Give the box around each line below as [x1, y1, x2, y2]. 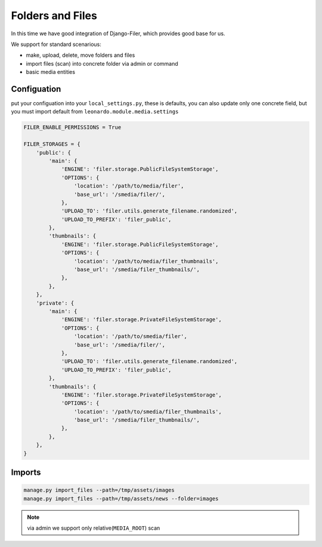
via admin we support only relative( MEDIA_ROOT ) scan [27, 524, 160, 531]
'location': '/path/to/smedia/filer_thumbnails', [73, 408, 222, 415]
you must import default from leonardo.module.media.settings [11, 108, 179, 115]
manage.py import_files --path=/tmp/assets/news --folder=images [23, 495, 219, 502]
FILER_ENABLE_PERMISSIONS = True [23, 124, 122, 131]
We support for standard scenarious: [11, 41, 101, 48]
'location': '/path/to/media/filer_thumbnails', [73, 257, 219, 265]
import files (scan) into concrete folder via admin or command [26, 60, 178, 67]
